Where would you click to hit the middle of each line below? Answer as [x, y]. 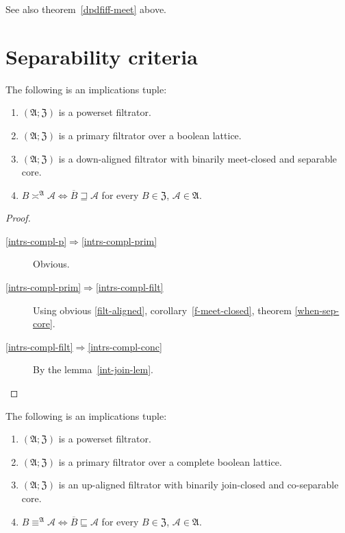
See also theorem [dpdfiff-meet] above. [86, 9]
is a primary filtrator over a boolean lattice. [150, 135]
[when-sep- [317, 310]
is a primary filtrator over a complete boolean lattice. [170, 461]
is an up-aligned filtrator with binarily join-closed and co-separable [199, 485]
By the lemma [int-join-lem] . [93, 369]
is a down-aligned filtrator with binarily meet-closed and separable [198, 158]
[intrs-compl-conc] [125, 346]
